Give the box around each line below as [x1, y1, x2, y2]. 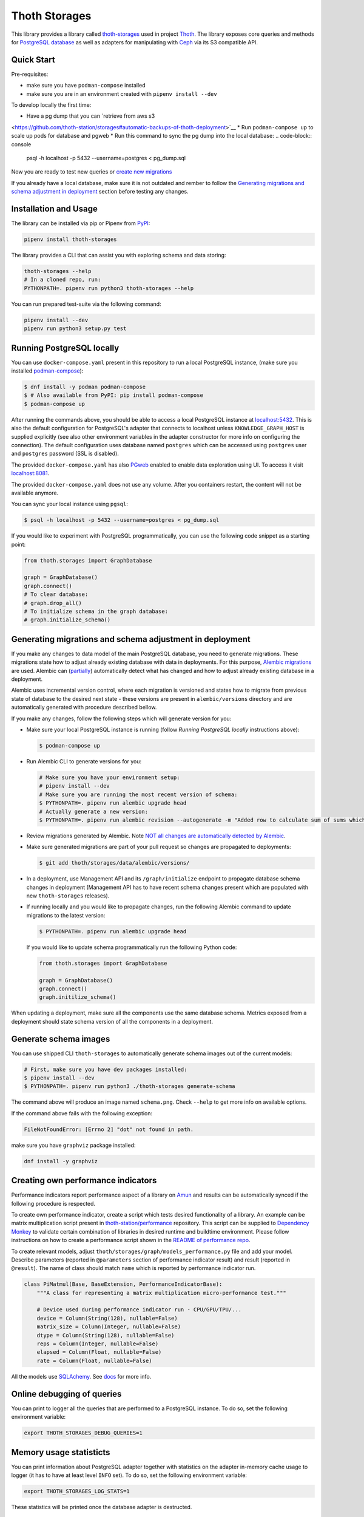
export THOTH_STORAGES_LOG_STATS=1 [24, 1487, 130, 1495]
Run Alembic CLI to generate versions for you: [26, 757, 142, 765]
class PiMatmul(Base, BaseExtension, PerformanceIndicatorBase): [24, 1281, 223, 1288]
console [11, 140, 32, 148]
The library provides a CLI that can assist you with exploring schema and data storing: [11, 252, 226, 259]
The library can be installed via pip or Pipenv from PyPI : [11, 220, 150, 227]
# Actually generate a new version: [39, 808, 149, 815]
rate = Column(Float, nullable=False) [36, 1357, 152, 1364]
